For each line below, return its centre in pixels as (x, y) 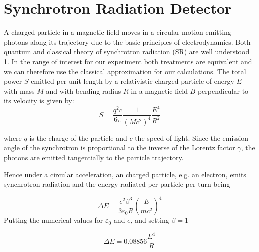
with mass (19, 90)
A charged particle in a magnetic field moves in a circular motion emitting (118, 32)
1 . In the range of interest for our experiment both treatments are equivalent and (128, 61)
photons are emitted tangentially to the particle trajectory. (94, 157)
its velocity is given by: (39, 100)
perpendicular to (223, 90)
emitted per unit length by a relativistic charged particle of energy (132, 81)
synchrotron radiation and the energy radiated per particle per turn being (117, 184)
